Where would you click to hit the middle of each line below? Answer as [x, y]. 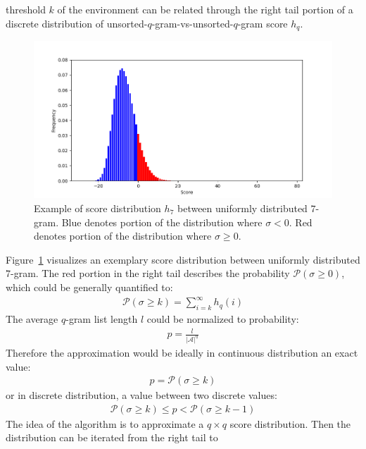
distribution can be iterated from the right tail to [112, 437]
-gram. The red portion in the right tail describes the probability [150, 273]
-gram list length [102, 318]
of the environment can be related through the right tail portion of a [205, 9]
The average [32, 318]
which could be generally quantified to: [89, 287]
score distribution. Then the [290, 423]
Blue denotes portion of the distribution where [162, 222]
